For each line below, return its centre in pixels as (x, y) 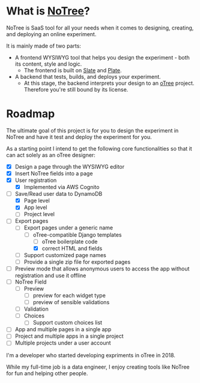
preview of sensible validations (71, 302)
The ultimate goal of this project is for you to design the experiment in (92, 130)
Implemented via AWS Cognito (62, 187)
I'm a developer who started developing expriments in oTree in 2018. (91, 355)
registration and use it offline (50, 275)
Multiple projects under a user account (63, 343)
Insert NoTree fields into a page (54, 173)
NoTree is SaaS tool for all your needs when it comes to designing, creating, (100, 28)
